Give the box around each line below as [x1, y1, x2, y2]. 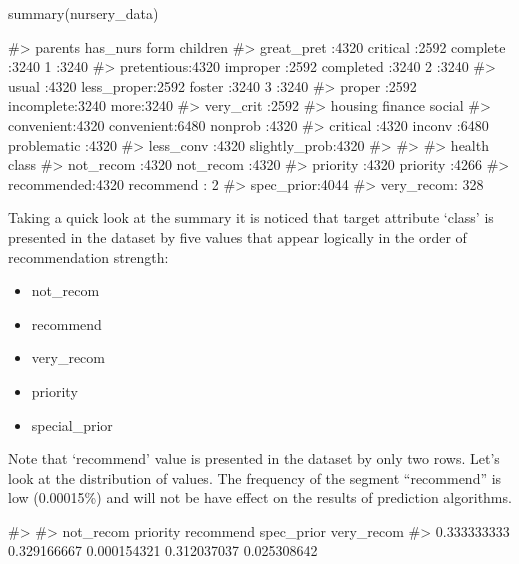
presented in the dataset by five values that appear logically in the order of [8, 226, 467, 247]
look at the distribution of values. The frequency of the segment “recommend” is [8, 467, 502, 488]
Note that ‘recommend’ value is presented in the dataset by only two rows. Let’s [8, 448, 500, 469]
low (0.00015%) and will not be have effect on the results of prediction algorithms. [8, 487, 512, 508]
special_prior [31, 414, 113, 435]
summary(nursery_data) [8, 3, 159, 23]
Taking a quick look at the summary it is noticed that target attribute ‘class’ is [8, 207, 494, 228]
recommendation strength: [8, 246, 169, 267]
